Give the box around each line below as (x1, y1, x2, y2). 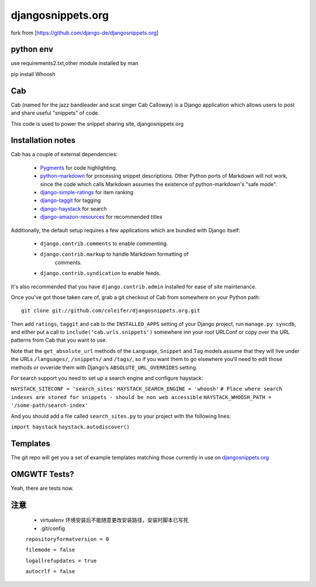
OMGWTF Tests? (11, 469, 74, 479)
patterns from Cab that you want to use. (11, 337, 108, 344)
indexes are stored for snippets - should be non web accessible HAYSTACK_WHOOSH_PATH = (11, 394, 272, 400)
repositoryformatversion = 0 (25, 535, 109, 543)
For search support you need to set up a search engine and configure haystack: (11, 375, 203, 382)
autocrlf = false (25, 568, 75, 575)
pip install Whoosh (11, 70, 56, 77)
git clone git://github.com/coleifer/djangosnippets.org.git (21, 307, 200, 314)
